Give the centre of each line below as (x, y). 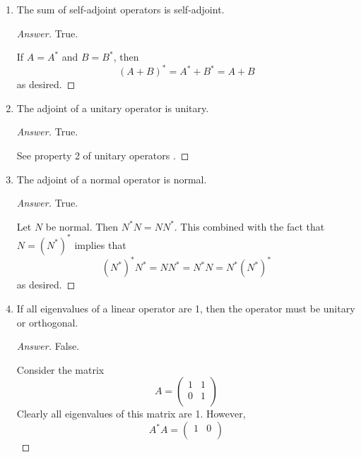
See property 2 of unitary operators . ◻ (103, 156)
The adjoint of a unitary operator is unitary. (113, 108)
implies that (100, 244)
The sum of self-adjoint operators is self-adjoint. (120, 9)
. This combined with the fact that (249, 226)
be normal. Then (82, 226)
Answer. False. (48, 346)
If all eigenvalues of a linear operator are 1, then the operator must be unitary (186, 309)
